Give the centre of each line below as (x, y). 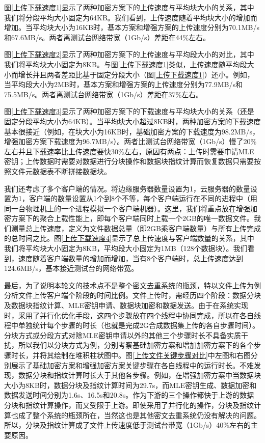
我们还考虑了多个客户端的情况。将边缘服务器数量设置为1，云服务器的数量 (127, 188)
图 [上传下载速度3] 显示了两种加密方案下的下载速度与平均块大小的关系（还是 (129, 111)
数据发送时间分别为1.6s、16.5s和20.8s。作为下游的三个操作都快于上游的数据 (129, 395)
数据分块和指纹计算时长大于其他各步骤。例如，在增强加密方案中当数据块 (139, 375)
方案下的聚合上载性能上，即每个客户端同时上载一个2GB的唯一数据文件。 (132, 218)
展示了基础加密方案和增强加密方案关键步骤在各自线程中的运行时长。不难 (132, 365)
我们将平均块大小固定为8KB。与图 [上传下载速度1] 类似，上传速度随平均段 (126, 64)
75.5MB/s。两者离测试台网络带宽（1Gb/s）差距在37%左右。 (104, 94)
